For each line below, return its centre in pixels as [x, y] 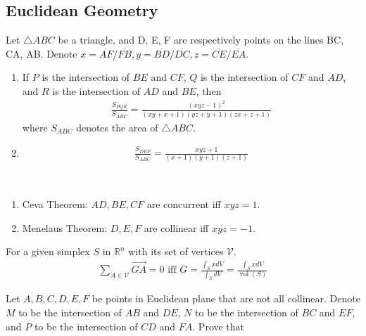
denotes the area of [117, 127]
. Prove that [219, 326]
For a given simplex [48, 251]
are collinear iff [176, 227]
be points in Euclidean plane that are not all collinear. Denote [226, 298]
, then [209, 90]
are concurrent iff [184, 204]
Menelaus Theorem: [65, 227]
